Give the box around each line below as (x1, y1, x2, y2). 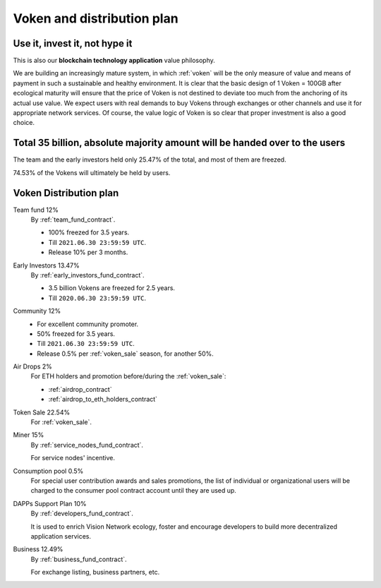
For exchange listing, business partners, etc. (30, 568, 160, 577)
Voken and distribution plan (13, 11, 179, 26)
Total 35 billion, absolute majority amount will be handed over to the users (13, 137, 346, 149)
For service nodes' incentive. (30, 454, 116, 462)
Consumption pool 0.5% (13, 467, 84, 475)
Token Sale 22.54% (13, 408, 71, 416)
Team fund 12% (13, 205, 59, 214)
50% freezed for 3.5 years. (37, 329, 116, 338)
